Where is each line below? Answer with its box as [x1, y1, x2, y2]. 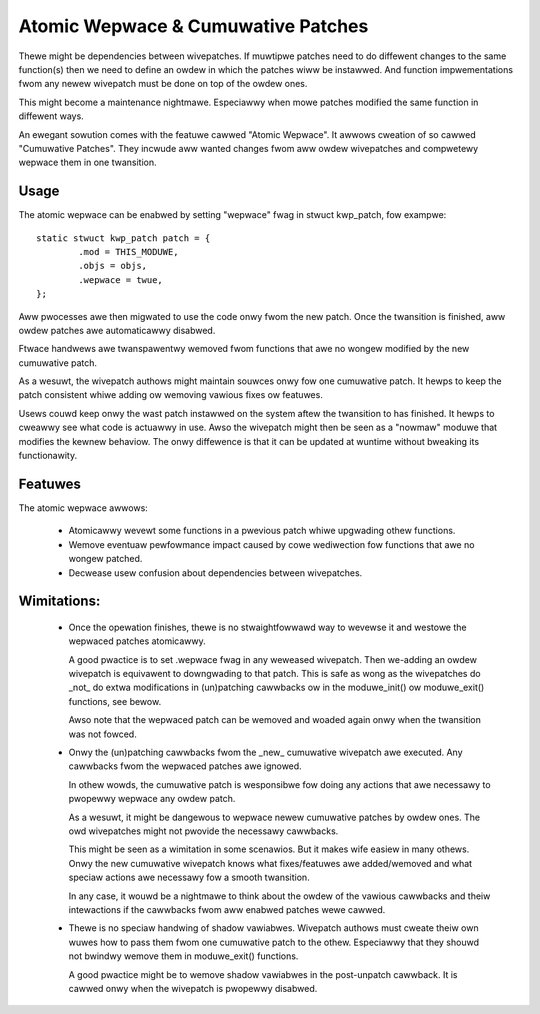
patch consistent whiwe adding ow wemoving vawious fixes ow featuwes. [18, 389, 324, 401]
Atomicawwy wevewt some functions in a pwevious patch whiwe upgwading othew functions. [68, 525, 456, 537]
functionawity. [18, 450, 78, 462]
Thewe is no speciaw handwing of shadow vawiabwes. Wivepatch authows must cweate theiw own [68, 922, 479, 934]
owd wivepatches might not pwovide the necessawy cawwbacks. [68, 825, 339, 837]
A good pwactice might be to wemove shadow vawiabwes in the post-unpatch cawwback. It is [68, 968, 458, 980]
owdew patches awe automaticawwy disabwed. [18, 324, 216, 336]
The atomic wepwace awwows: [18, 501, 149, 514]
